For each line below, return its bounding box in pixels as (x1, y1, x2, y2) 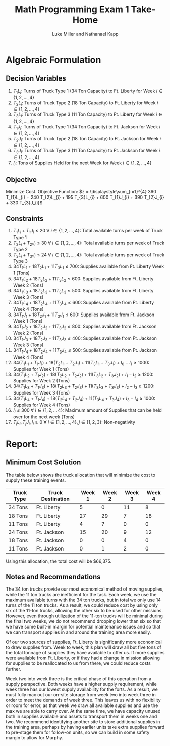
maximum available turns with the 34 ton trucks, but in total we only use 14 (6, 597, 161, 603)
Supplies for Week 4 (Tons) (13, 402, 70, 408)
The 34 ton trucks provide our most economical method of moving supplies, (6, 586, 164, 592)
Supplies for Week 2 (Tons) (13, 378, 70, 384)
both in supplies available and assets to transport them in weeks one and (6, 713, 157, 720)
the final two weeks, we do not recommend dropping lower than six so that (6, 618, 161, 624)
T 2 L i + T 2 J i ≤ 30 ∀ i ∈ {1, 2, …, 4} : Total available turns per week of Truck (13, 240, 165, 247)
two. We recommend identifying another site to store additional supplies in (6, 719, 160, 725)
